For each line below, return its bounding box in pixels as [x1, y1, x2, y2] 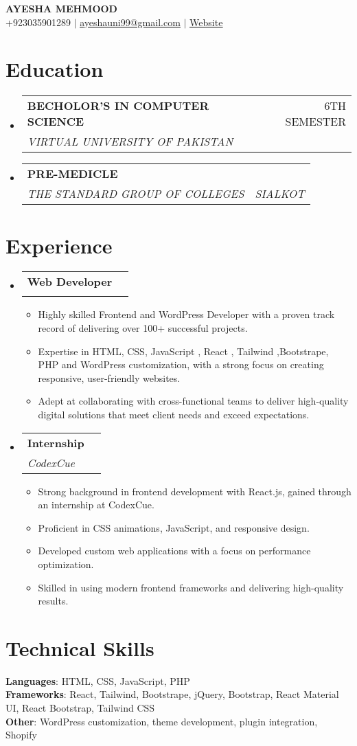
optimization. [38, 556, 94, 571]
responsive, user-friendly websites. [38, 370, 181, 385]
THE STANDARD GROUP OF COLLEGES [27, 185, 244, 202]
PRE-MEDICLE [27, 166, 118, 182]
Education [5, 55, 104, 83]
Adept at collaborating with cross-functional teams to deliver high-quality [38, 394, 349, 408]
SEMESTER [285, 113, 346, 130]
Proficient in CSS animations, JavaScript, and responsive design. [38, 520, 310, 534]
